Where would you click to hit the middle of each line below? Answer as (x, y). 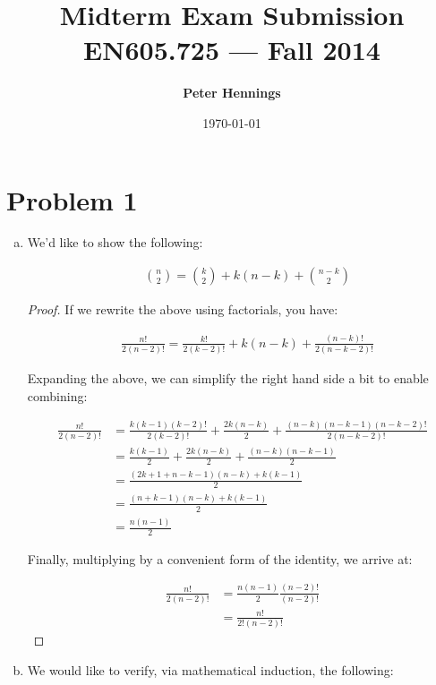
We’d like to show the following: (115, 242)
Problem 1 (72, 199)
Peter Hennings (232, 93)
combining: (57, 395)
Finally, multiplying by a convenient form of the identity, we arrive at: (220, 558)
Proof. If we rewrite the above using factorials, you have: (183, 309)
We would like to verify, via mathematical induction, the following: (210, 669)
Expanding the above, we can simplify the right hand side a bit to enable (228, 378)
